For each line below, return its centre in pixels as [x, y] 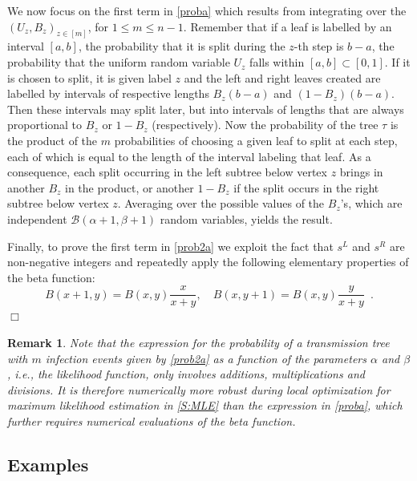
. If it [397, 62]
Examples [48, 464]
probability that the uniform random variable [119, 62]
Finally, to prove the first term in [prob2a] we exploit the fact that [170, 246]
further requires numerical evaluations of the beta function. [152, 420]
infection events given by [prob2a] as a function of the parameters [206, 358]
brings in [361, 172]
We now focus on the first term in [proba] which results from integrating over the [207, 10]
